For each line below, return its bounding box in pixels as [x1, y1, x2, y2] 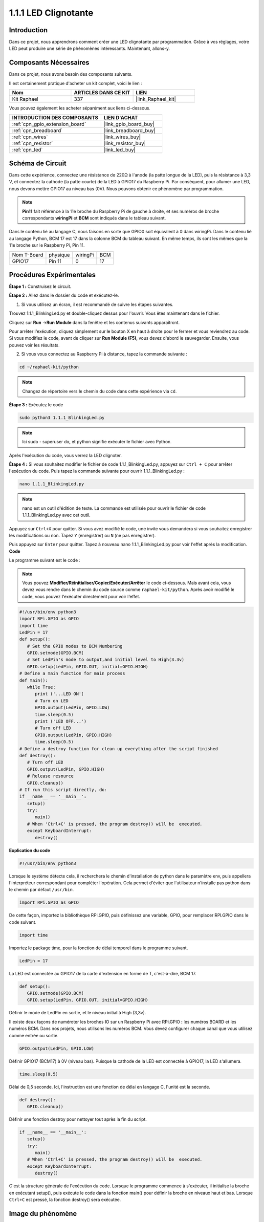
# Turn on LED [35, 698, 68, 703]
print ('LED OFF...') [35, 719, 87, 724]
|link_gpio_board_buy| [103, 120, 154, 127]
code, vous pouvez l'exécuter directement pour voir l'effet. [22, 593, 140, 599]
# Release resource [27, 773, 74, 779]
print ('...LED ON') [35, 691, 84, 697]
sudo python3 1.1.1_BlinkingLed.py [19, 415, 105, 420]
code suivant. [9, 919, 37, 925]
